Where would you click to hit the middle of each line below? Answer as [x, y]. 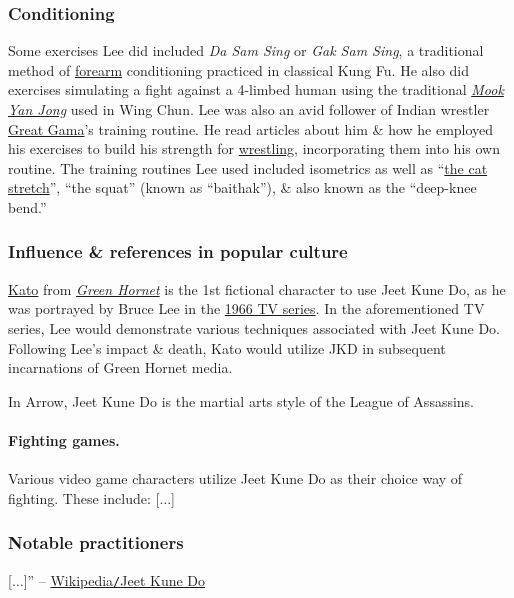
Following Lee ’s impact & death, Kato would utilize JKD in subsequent [227, 347]
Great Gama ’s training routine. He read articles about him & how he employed [251, 128]
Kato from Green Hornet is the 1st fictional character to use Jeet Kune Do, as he [257, 288]
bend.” [27, 206]
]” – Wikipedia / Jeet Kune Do [114, 579]
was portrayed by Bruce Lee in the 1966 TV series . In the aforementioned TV [246, 308]
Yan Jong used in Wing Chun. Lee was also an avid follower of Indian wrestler [249, 109]
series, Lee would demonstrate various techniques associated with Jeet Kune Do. [254, 327]
